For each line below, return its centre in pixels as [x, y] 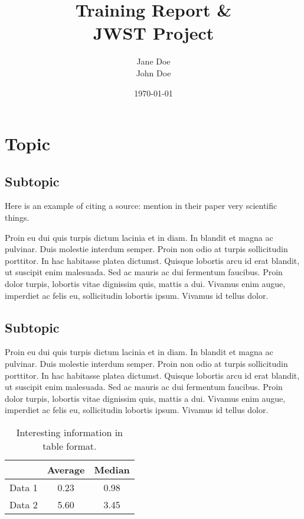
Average [66, 470]
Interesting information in [70, 432]
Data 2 [24, 505]
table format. [70, 446]
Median [112, 470]
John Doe [153, 72]
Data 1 [24, 487]
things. [17, 217]
